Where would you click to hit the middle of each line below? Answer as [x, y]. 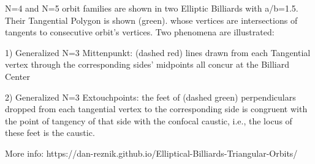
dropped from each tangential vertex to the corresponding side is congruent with [156, 109]
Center [17, 76]
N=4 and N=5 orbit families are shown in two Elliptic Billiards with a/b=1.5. [152, 8]
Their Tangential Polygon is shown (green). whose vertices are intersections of [151, 20]
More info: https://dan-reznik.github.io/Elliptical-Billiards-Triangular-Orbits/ [151, 153]
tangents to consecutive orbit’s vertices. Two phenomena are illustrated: [140, 32]
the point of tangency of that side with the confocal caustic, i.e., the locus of [149, 120]
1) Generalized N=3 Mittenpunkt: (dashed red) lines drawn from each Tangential [158, 52]
